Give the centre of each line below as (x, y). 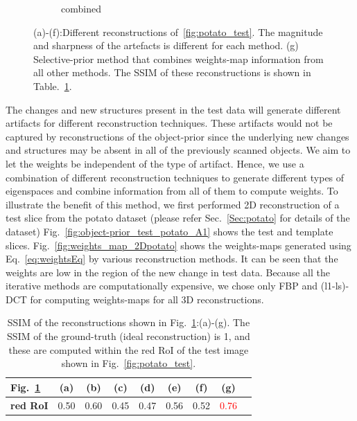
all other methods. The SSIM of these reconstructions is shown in (172, 72)
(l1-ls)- (335, 286)
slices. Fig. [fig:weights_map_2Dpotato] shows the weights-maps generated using (178, 245)
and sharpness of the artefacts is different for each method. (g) (166, 45)
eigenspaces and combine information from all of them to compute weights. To (172, 191)
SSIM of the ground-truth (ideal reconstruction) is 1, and (129, 336)
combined (81, 8)
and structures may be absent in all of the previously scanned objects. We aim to (178, 150)
